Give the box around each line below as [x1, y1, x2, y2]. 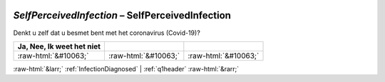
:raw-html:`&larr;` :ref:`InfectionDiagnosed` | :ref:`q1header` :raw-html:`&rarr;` [13, 64, 240, 73]
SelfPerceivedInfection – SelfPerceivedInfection [13, 9, 232, 21]
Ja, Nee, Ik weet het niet [17, 41, 101, 51]
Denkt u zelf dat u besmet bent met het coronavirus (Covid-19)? [13, 29, 201, 37]
